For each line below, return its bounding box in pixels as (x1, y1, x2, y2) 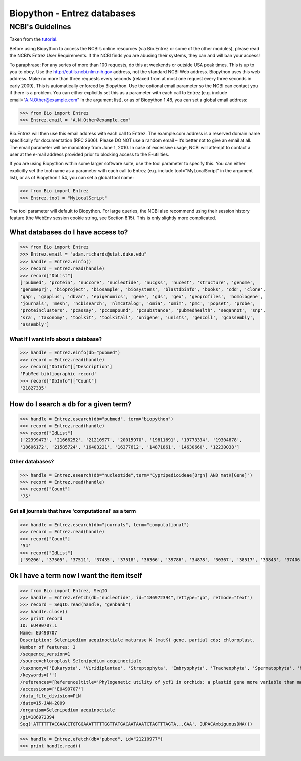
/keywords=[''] (20, 672, 57, 678)
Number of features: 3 (20, 644, 76, 650)
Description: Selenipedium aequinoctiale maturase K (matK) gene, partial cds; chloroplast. (20, 637, 255, 643)
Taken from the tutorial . (9, 36, 58, 42)
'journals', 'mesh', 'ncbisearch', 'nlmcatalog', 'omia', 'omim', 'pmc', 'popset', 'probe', (20, 301, 255, 306)
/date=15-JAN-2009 (20, 700, 65, 706)
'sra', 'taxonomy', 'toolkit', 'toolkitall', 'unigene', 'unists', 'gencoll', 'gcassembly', (20, 314, 255, 320)
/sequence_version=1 (20, 651, 70, 657)
